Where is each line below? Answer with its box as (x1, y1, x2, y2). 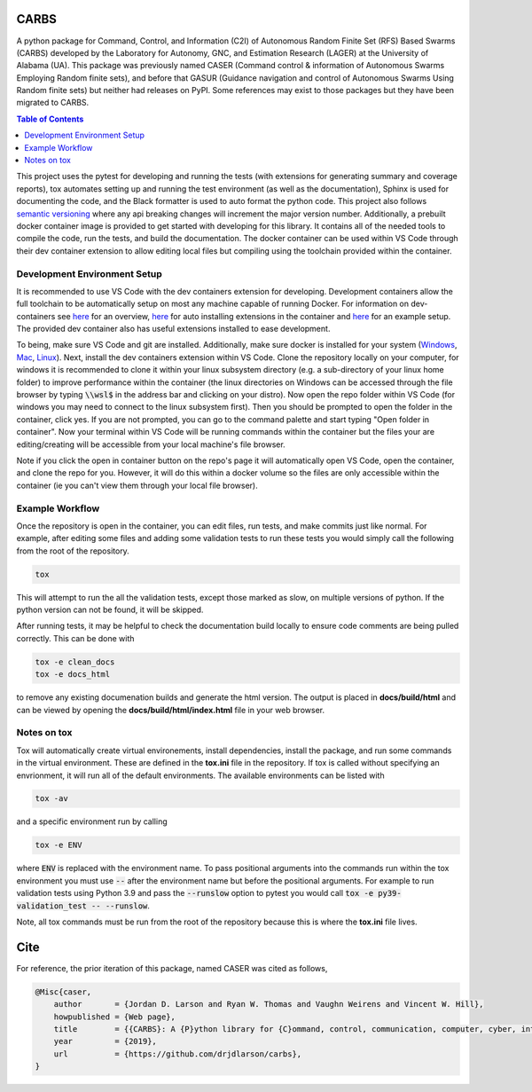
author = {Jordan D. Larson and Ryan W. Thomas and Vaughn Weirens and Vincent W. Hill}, (53, 999, 484, 1010)
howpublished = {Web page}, (53, 1011, 176, 1022)
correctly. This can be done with (16, 632, 135, 643)
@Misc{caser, (35, 986, 92, 997)
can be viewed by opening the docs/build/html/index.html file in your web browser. (16, 704, 325, 715)
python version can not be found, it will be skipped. (16, 604, 204, 616)
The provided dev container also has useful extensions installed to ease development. (16, 324, 331, 334)
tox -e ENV (35, 840, 82, 851)
